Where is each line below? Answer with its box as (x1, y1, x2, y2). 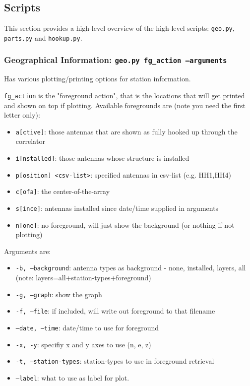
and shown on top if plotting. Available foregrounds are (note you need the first (4, 100, 246, 110)
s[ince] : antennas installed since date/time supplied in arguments (15, 202, 219, 213)
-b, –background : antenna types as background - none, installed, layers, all (15, 262, 246, 273)
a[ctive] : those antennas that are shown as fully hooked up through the (15, 126, 238, 136)
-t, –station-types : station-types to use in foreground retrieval (15, 356, 214, 366)
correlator (15, 136, 46, 146)
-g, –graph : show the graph (15, 289, 102, 299)
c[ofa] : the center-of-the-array (15, 186, 110, 196)
